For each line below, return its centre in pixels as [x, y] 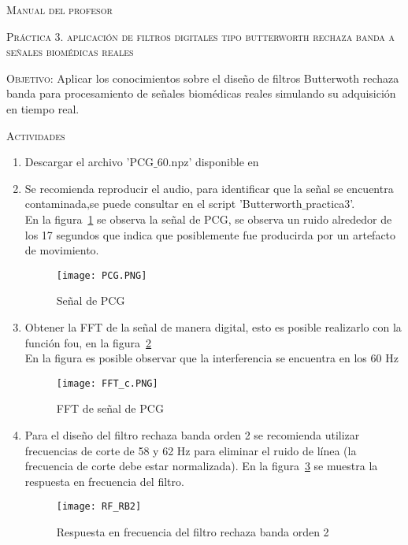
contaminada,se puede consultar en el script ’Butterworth [163, 204]
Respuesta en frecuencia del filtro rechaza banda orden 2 [193, 532]
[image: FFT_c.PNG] [107, 383]
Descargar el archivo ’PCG [89, 162]
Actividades [36, 135]
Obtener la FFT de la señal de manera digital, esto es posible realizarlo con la [213, 326]
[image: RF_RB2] [99, 507]
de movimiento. [62, 250]
